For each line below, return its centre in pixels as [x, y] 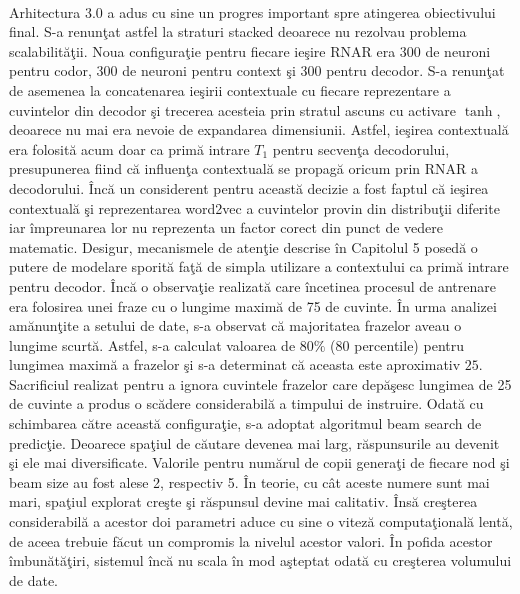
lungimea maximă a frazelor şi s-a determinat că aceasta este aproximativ [235, 364]
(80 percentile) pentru [397, 344]
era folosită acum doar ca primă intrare [129, 148]
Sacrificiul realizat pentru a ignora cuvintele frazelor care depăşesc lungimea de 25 [260, 383]
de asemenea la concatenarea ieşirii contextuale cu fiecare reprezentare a [230, 89]
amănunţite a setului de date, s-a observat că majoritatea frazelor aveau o [235, 325]
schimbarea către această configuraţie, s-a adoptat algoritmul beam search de [245, 423]
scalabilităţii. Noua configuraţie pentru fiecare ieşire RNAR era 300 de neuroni [250, 50]
